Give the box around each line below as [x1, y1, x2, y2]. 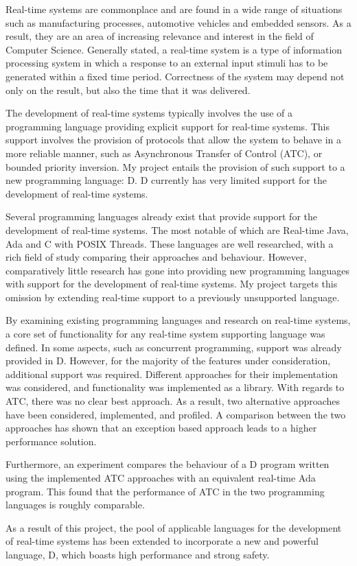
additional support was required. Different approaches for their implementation [5, 366, 338, 381]
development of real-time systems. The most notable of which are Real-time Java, [5, 222, 349, 237]
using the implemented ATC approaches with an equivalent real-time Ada [5, 471, 316, 484]
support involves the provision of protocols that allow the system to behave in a [5, 132, 342, 147]
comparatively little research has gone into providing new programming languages [5, 263, 349, 277]
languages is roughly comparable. [5, 497, 145, 512]
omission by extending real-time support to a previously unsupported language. [5, 290, 340, 304]
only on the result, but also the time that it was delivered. [5, 82, 251, 97]
